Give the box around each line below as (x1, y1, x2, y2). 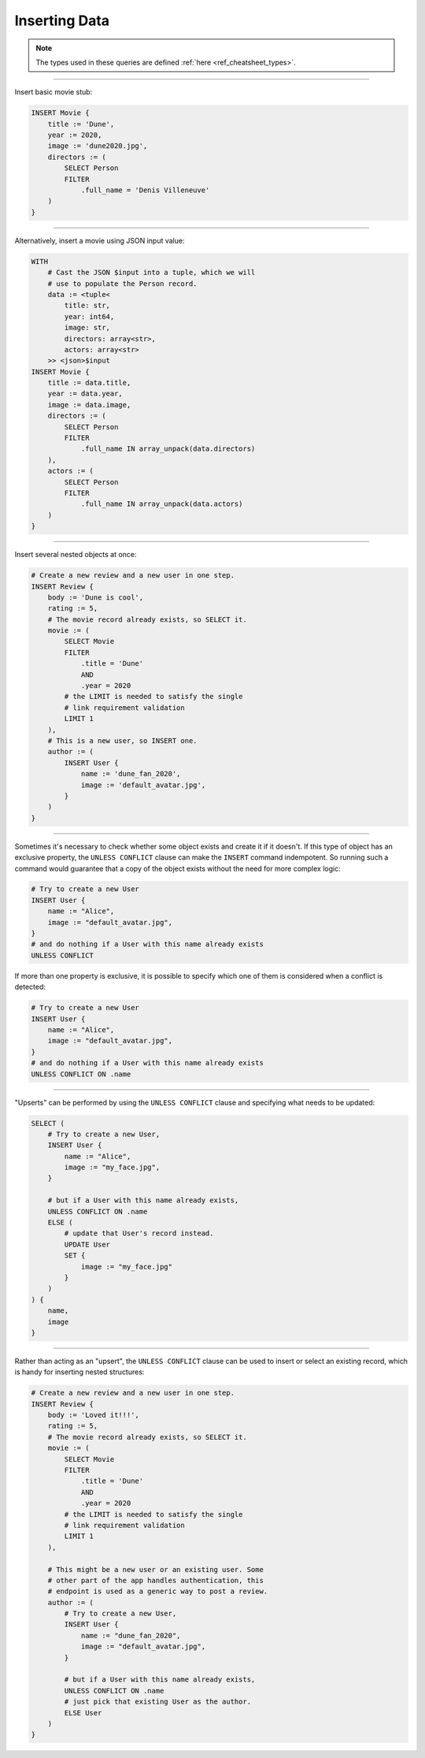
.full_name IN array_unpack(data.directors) (80, 444, 256, 453)
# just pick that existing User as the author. (64, 1697, 252, 1706)
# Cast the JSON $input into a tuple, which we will (47, 268, 256, 277)
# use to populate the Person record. (47, 279, 198, 288)
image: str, (64, 323, 110, 333)
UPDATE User (64, 1240, 110, 1249)
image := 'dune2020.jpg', (47, 142, 148, 151)
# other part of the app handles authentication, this (47, 1576, 264, 1585)
